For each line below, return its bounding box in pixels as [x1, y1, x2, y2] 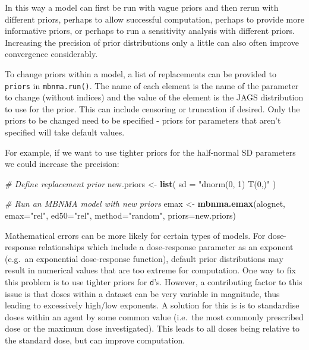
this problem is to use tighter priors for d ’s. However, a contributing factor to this [5, 275, 302, 288]
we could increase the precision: [5, 157, 119, 170]
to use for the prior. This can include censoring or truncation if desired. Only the [5, 102, 300, 115]
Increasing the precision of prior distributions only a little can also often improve [5, 36, 299, 48]
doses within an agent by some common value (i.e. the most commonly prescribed [5, 310, 304, 323]
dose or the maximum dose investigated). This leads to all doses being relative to [5, 322, 300, 335]
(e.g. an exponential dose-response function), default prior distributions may [5, 252, 283, 264]
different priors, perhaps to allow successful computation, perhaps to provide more [5, 12, 304, 25]
